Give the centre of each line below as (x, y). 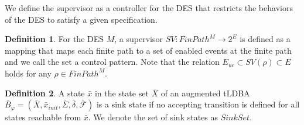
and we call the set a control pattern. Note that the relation (112, 62)
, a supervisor (139, 39)
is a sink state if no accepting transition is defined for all (198, 104)
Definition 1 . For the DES (54, 39)
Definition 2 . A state (45, 93)
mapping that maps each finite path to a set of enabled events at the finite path (148, 50)
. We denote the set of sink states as (153, 117)
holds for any (28, 73)
